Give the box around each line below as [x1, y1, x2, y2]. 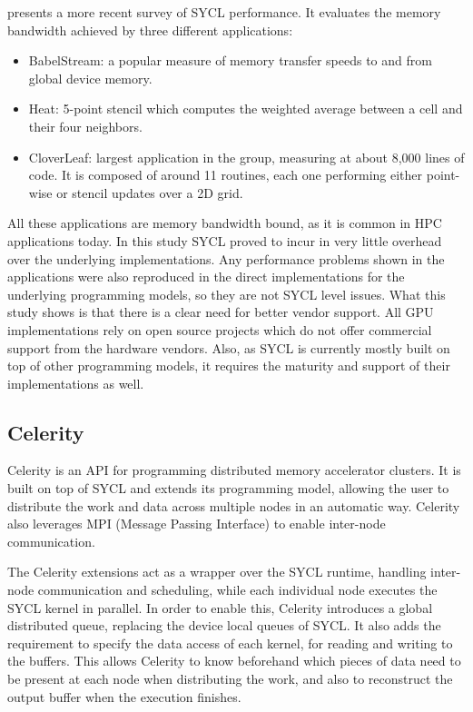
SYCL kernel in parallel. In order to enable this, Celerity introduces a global [7, 598, 433, 617]
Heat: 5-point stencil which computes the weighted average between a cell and [28, 99, 463, 118]
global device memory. [28, 68, 153, 87]
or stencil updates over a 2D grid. [56, 183, 243, 202]
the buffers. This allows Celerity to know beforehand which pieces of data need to [7, 651, 461, 670]
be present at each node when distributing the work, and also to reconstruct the [7, 669, 453, 688]
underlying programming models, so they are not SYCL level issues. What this [7, 284, 446, 303]
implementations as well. [7, 373, 144, 392]
